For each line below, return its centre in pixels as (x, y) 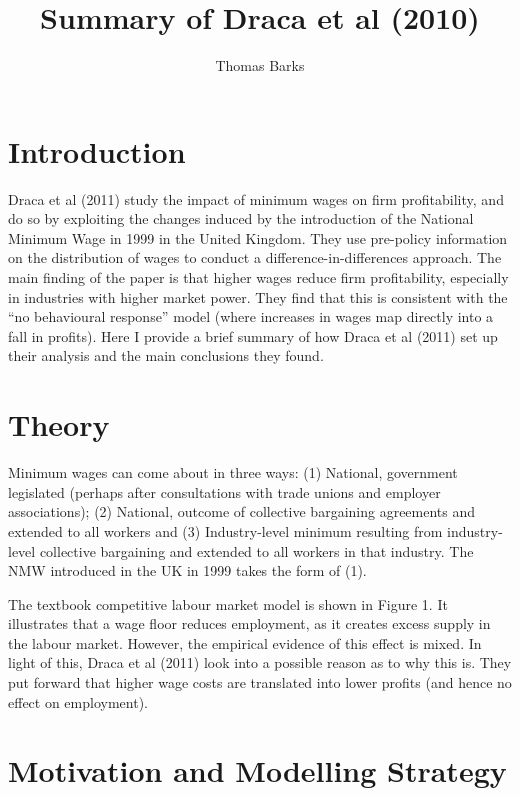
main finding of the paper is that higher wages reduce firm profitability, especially (258, 277)
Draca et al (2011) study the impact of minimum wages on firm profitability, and (256, 198)
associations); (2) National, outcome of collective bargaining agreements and (242, 511)
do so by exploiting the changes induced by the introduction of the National (241, 218)
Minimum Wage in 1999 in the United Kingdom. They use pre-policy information (258, 237)
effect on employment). (78, 701)
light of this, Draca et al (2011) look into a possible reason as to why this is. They (260, 662)
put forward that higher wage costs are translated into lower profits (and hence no (260, 682)
